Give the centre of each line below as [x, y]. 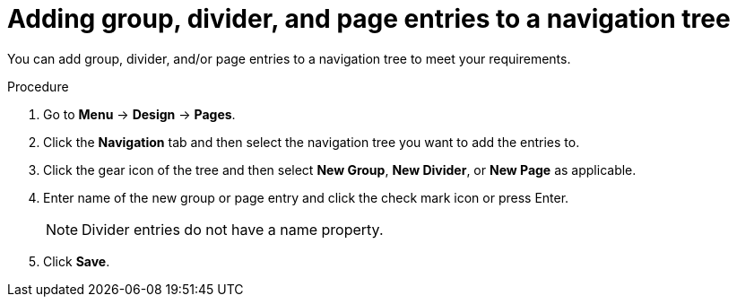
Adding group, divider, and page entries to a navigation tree [369, 19]
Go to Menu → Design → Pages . [139, 114]
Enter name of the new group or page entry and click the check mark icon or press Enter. [306, 197]
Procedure [38, 86]
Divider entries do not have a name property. [233, 229]
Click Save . [77, 261]
